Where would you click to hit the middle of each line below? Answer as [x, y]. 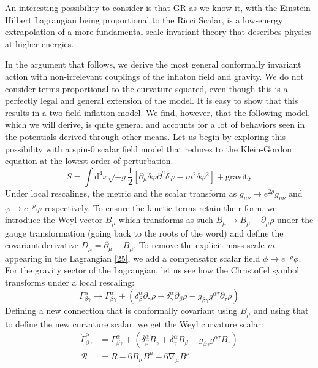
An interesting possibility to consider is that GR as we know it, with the [141, 7]
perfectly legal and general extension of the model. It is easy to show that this [152, 100]
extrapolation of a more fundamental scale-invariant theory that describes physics [158, 32]
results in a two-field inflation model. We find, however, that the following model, [158, 112]
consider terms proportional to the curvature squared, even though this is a [146, 88]
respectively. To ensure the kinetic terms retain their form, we [161, 207]
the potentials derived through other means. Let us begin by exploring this [146, 136]
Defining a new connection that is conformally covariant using [121, 311]
